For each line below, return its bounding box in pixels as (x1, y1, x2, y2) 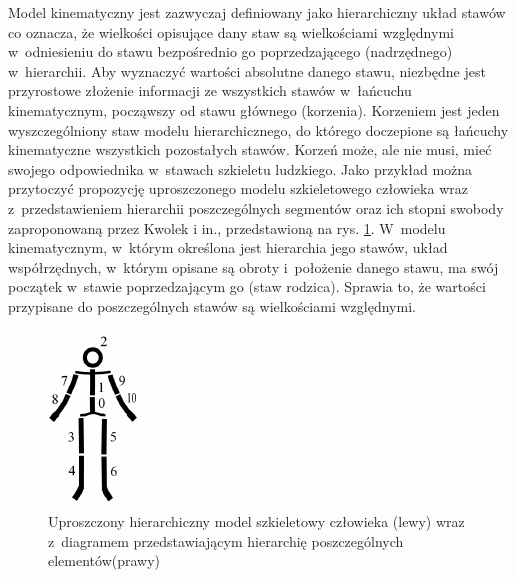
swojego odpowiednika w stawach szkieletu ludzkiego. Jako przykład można (8, 158, 473, 179)
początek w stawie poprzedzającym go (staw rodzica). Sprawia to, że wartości (8, 276, 486, 297)
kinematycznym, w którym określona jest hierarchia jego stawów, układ (8, 237, 448, 258)
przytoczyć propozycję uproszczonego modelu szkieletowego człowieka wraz (8, 178, 468, 199)
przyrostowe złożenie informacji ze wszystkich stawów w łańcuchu (8, 80, 412, 101)
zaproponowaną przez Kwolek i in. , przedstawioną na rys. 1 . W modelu (8, 217, 446, 238)
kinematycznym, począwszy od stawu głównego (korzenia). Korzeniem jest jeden (8, 99, 500, 120)
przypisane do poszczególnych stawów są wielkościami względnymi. (8, 295, 416, 316)
